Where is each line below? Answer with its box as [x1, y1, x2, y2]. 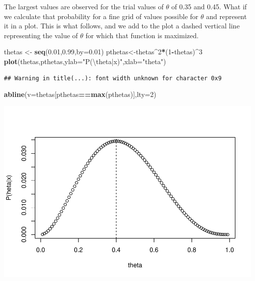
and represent [206, 11, 247, 21]
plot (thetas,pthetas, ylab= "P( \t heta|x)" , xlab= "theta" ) [4, 56, 166, 66]
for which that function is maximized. [85, 30, 199, 40]
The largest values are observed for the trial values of [4, 1, 164, 11]
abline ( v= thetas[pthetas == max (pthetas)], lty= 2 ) [4, 89, 156, 99]
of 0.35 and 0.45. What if [171, 1, 247, 11]
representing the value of [4, 30, 78, 40]
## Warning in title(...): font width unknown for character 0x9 [4, 74, 222, 82]
